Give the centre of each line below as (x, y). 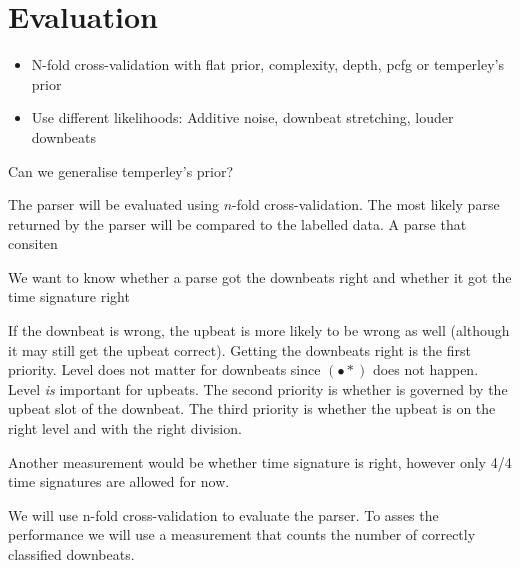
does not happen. (425, 369)
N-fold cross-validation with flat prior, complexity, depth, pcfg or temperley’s (267, 64)
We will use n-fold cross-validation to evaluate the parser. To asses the (223, 514)
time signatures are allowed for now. (119, 481)
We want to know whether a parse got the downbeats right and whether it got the (260, 276)
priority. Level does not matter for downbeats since (164, 369)
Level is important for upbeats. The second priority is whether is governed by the (258, 388)
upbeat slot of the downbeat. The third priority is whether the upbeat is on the (252, 408)
